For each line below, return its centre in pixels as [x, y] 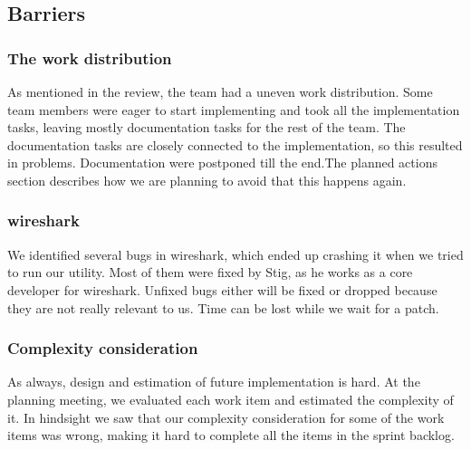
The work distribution [90, 57]
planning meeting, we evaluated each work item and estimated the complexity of [231, 399]
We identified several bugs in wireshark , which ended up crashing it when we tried [235, 254]
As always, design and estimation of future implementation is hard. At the [214, 382]
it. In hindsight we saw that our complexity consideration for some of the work [226, 417]
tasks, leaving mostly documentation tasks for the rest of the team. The [207, 127]
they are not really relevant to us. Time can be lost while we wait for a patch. [223, 307]
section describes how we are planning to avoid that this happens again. [207, 180]
